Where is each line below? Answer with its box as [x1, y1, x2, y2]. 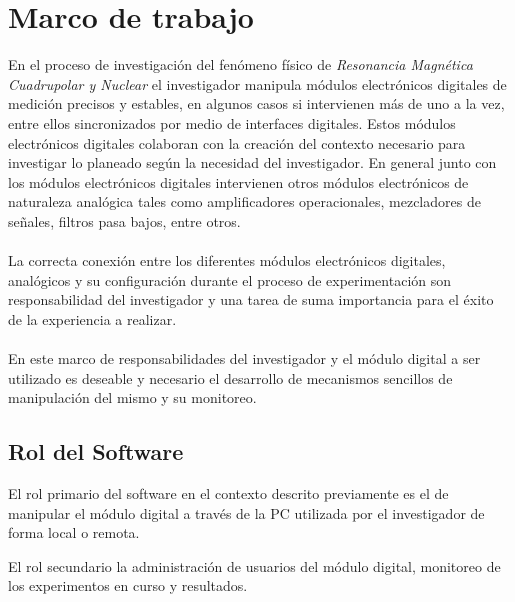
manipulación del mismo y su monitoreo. [8, 387, 257, 408]
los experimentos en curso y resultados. [8, 575, 248, 596]
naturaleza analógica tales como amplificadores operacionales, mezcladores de [8, 191, 481, 212]
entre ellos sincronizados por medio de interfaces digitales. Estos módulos [8, 112, 456, 133]
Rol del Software [8, 436, 184, 467]
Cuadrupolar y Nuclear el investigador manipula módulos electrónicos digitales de [8, 73, 507, 94]
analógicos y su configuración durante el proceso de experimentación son [8, 269, 452, 290]
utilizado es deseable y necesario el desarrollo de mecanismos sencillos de [8, 367, 453, 388]
